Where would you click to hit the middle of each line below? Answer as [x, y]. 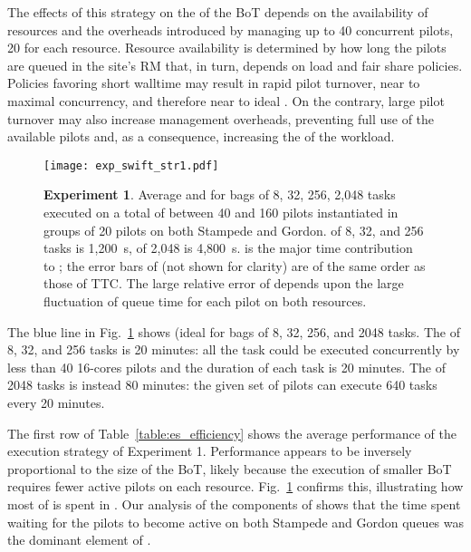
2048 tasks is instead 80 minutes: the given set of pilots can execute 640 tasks [222, 385]
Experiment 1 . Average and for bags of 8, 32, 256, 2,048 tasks [220, 194]
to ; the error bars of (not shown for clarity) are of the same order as [235, 265]
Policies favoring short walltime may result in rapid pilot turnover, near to [214, 83]
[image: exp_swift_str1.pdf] [131, 165]
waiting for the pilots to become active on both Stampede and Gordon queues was [236, 522]
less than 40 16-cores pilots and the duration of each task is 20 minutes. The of [226, 367]
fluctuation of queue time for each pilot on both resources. [205, 300]
